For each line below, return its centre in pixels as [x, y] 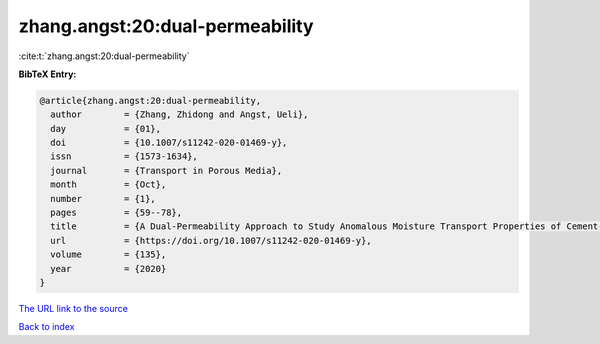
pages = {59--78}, [116, 213]
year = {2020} [108, 268]
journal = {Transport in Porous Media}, [166, 170]
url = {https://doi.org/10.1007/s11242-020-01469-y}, [211, 240]
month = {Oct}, [108, 184]
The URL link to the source [73, 308]
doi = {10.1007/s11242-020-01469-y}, [169, 143]
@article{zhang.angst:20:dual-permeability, [150, 100]
